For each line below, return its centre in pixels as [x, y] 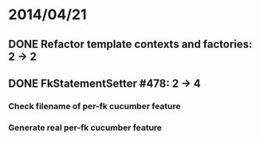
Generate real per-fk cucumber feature [85, 127]
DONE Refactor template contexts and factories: [130, 44]
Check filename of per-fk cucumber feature [95, 106]
